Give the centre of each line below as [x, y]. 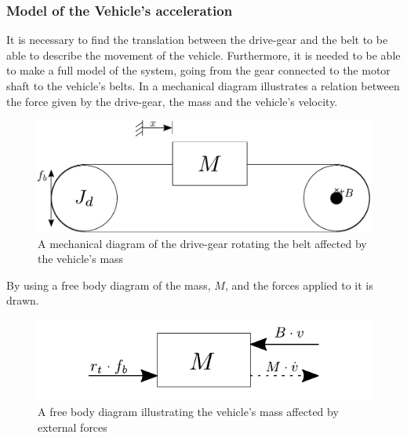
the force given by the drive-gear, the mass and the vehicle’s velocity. [172, 101]
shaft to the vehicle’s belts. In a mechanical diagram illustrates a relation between [203, 86]
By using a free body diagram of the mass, [109, 285]
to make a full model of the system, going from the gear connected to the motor [198, 70]
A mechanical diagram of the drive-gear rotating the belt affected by [202, 243]
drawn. [23, 300]
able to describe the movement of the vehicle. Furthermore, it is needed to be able [203, 55]
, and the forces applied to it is [299, 285]
